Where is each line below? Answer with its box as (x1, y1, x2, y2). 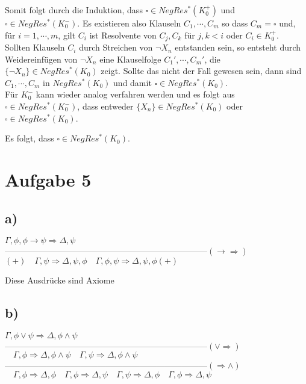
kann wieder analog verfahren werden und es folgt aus (36, 88, 235, 101)
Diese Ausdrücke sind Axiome (5, 273, 114, 286)
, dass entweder (77, 100, 134, 113)
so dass (222, 17, 248, 29)
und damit (113, 76, 152, 88)
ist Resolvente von (89, 28, 157, 41)
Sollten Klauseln (5, 41, 65, 54)
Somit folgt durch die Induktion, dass (5, 4, 143, 16)
